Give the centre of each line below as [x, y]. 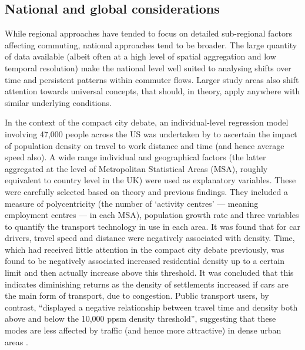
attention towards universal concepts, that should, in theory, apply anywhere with [152, 91]
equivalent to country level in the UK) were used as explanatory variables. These [150, 180]
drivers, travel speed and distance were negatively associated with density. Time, [150, 238]
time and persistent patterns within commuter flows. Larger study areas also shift [152, 79]
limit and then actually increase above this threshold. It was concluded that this [149, 273]
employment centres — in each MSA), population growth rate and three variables [152, 215]
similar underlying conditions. [58, 102]
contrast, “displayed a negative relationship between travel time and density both [151, 307]
